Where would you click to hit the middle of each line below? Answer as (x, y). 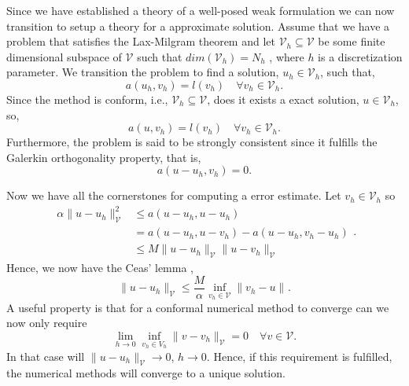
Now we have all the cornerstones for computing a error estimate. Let (174, 195)
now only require (47, 323)
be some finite (352, 41)
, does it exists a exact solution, (283, 99)
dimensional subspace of (64, 56)
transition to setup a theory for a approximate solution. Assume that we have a (198, 26)
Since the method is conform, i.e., (87, 99)
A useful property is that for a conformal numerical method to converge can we (198, 307)
